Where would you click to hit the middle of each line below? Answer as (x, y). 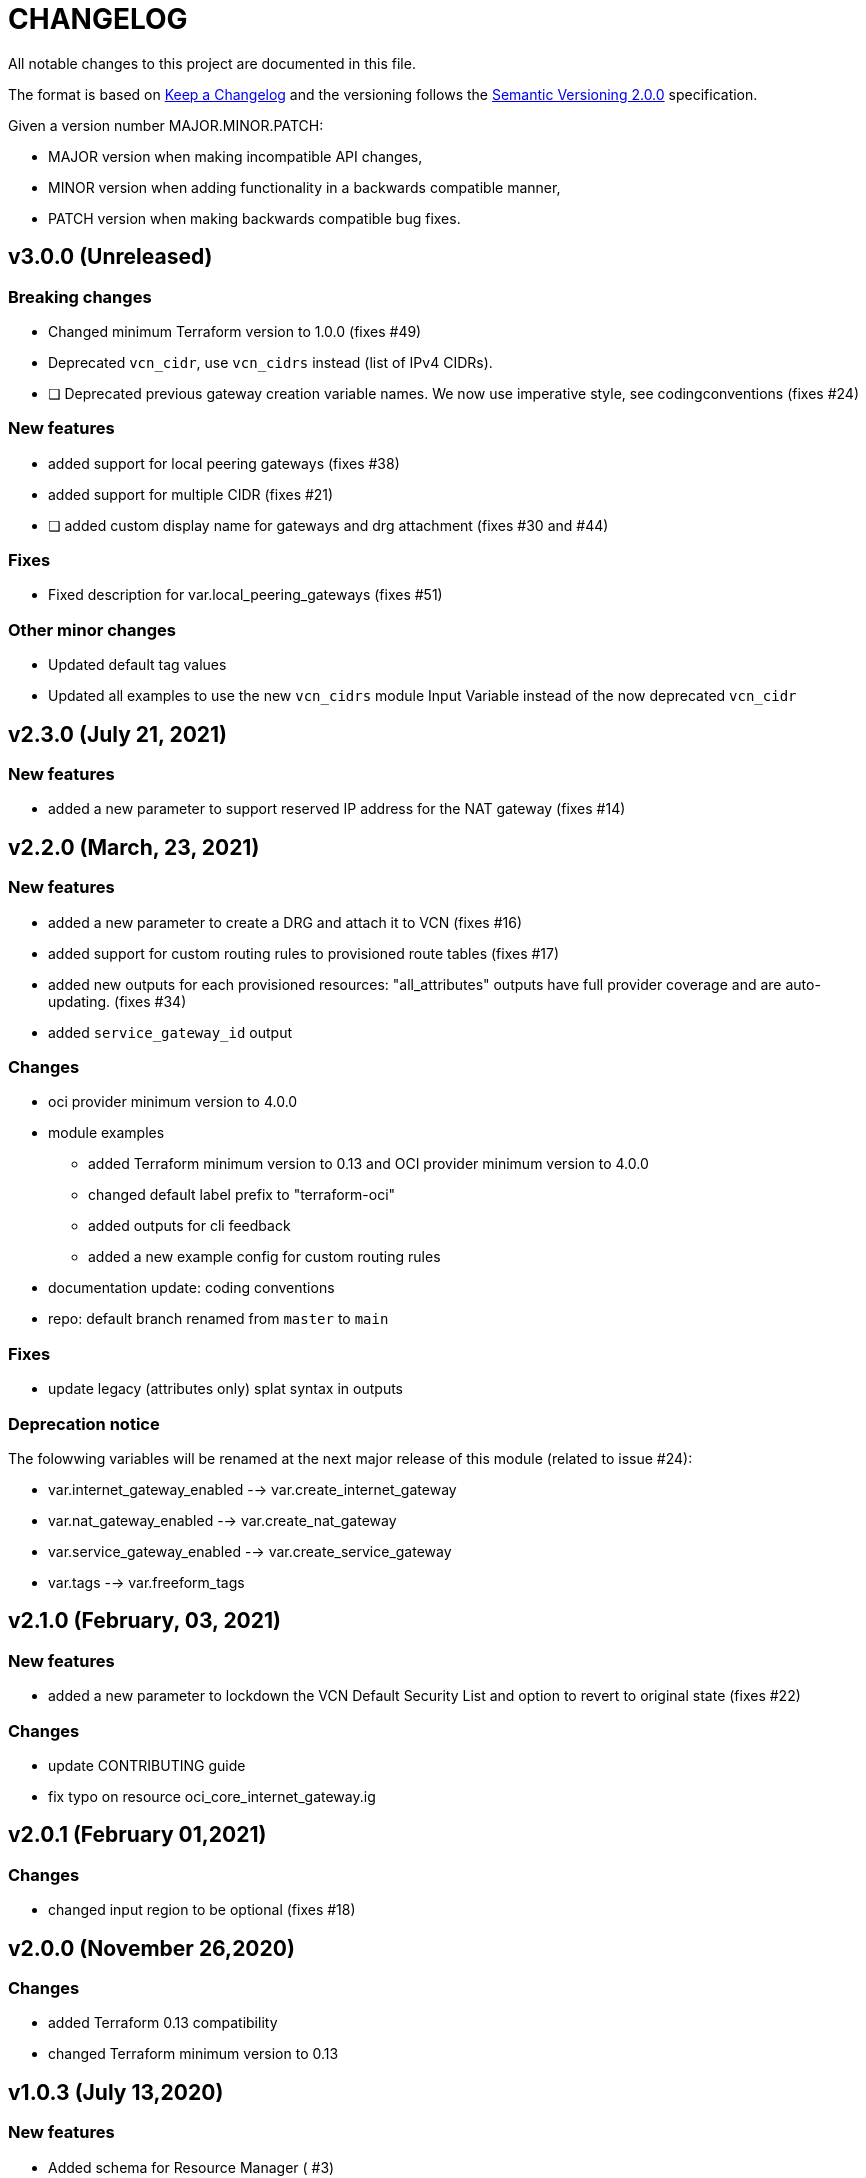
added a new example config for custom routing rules (264, 1257)
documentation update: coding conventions (191, 1288)
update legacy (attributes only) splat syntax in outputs (225, 1389)
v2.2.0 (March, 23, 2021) (134, 847)
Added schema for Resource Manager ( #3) (191, 2167)
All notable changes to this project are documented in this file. (212, 63)
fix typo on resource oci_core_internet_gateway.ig (212, 1796)
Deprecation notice (84, 1423)
